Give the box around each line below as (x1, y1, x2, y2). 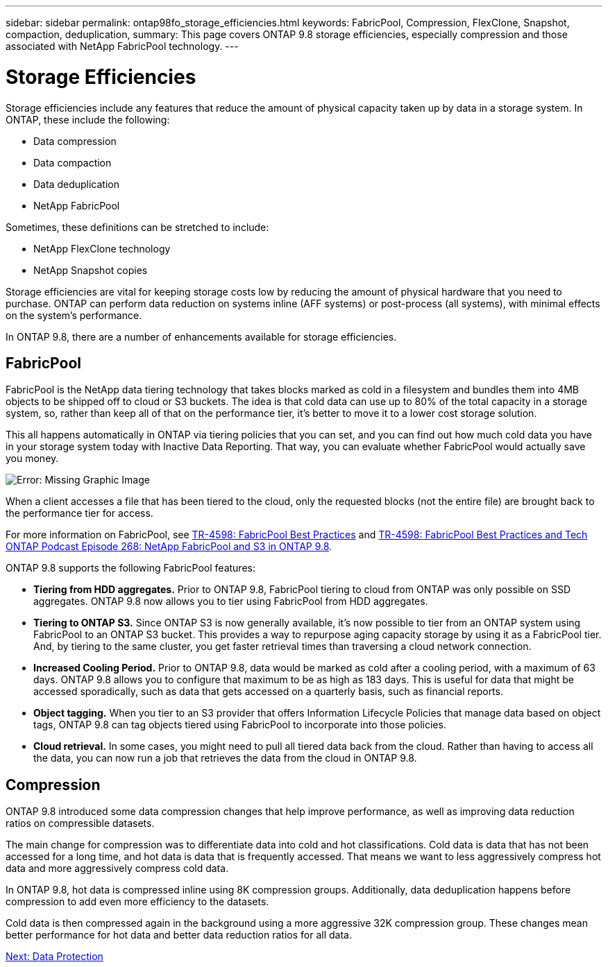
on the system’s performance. (6, 309, 142, 321)
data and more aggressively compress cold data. (6, 862, 229, 875)
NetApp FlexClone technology (33, 242, 171, 255)
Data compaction (33, 156, 112, 169)
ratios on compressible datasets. (6, 817, 155, 830)
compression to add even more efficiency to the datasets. (6, 896, 269, 908)
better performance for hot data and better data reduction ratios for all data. (6, 929, 352, 941)
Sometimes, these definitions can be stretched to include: (6, 221, 269, 233)
